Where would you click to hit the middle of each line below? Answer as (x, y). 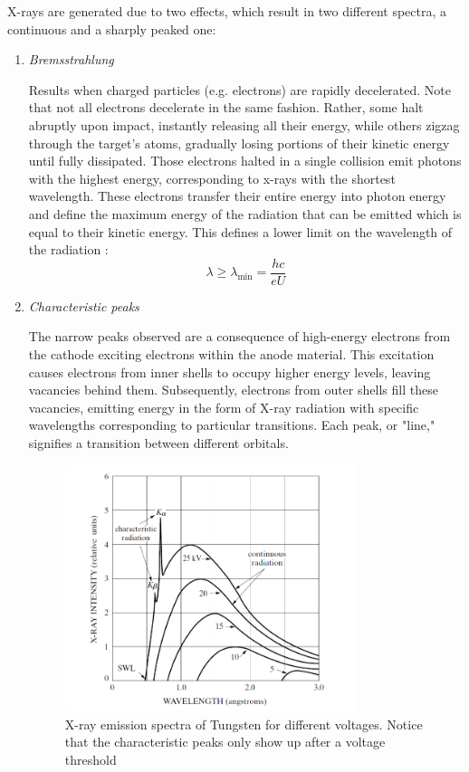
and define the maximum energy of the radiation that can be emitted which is (245, 213)
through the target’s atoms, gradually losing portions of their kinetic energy (239, 143)
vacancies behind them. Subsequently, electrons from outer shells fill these (233, 390)
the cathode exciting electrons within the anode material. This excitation (231, 353)
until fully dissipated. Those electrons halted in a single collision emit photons (245, 161)
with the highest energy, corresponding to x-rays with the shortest (212, 178)
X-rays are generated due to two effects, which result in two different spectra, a (227, 11)
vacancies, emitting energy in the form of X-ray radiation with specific (224, 407)
